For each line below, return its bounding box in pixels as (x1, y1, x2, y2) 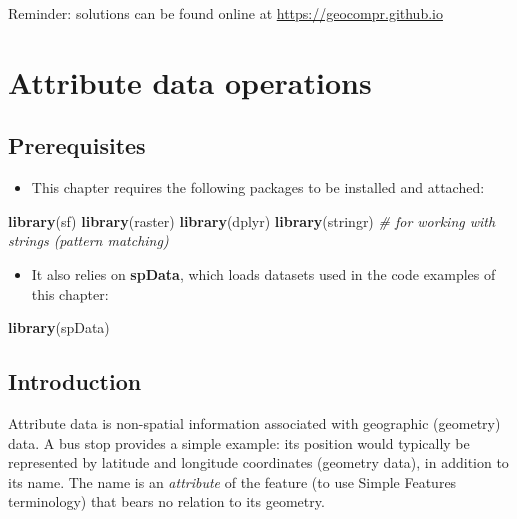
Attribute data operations (8, 61, 372, 102)
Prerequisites (8, 130, 146, 161)
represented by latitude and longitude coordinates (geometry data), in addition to (8, 452, 509, 473)
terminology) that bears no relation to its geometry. (8, 491, 325, 512)
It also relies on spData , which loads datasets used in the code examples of (31, 263, 496, 284)
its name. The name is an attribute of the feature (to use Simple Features (8, 471, 457, 492)
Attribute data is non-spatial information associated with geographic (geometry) (8, 412, 501, 433)
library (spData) (8, 317, 110, 338)
